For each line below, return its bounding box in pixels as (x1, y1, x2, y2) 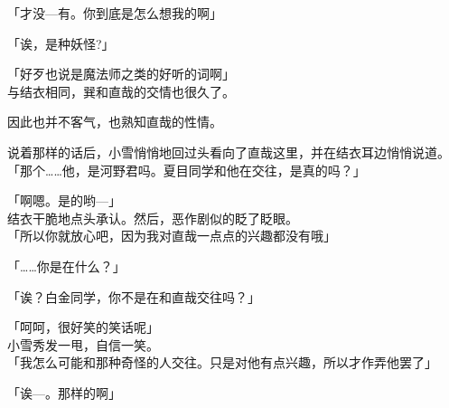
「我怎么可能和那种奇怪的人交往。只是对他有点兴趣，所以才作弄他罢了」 (7, 353, 437, 372)
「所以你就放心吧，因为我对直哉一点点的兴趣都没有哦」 (7, 226, 336, 245)
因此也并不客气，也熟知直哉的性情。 (7, 112, 222, 131)
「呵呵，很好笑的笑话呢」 (7, 318, 159, 337)
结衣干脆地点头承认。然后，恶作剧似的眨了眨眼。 (7, 208, 298, 227)
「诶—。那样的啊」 (7, 383, 121, 402)
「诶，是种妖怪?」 (7, 33, 115, 52)
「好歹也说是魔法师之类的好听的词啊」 (7, 64, 235, 83)
